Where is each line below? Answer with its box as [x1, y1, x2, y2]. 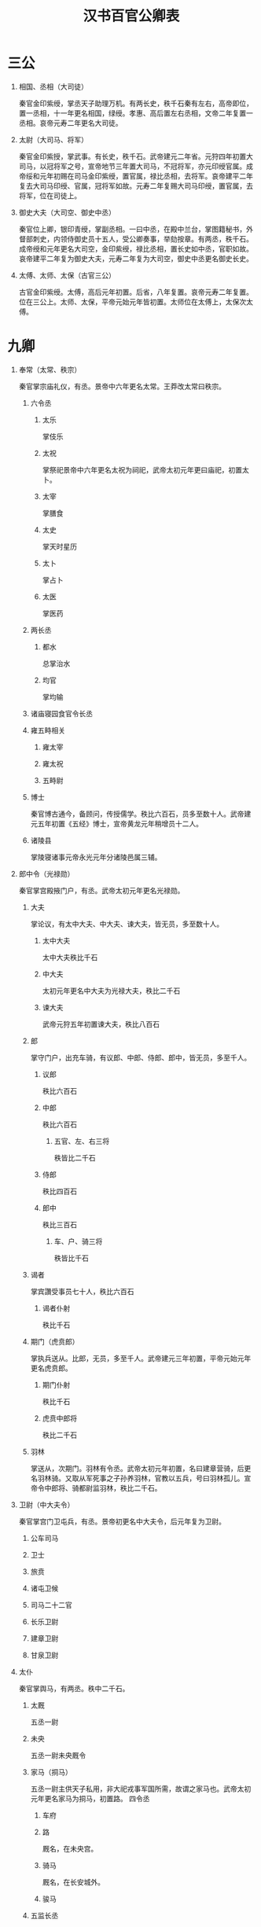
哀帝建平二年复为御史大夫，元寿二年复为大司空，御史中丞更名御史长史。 [18, 253, 253, 263]
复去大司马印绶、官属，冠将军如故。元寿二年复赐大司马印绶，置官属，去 [18, 181, 253, 190]
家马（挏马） [30, 1767, 72, 1777]
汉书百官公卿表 [83, 7, 180, 25]
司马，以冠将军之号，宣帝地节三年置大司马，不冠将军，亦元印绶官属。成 [18, 161, 253, 171]
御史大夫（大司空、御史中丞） [18, 208, 116, 217]
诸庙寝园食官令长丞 [30, 708, 94, 718]
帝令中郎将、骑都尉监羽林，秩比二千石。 [30, 1483, 162, 1492]
